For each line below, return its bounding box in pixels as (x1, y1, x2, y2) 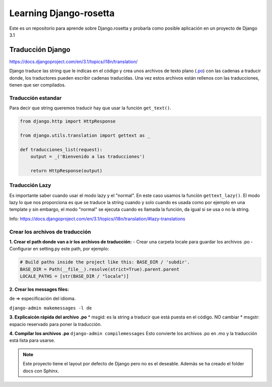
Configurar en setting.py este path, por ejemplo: (9, 246, 109, 252)
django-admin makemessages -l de (9, 305, 92, 311)
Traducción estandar (9, 94, 62, 101)
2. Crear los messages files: (9, 286, 69, 292)
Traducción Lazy (9, 182, 51, 189)
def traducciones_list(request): (20, 147, 103, 152)
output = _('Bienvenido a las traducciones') (30, 154, 145, 160)
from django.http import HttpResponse (20, 118, 116, 124)
